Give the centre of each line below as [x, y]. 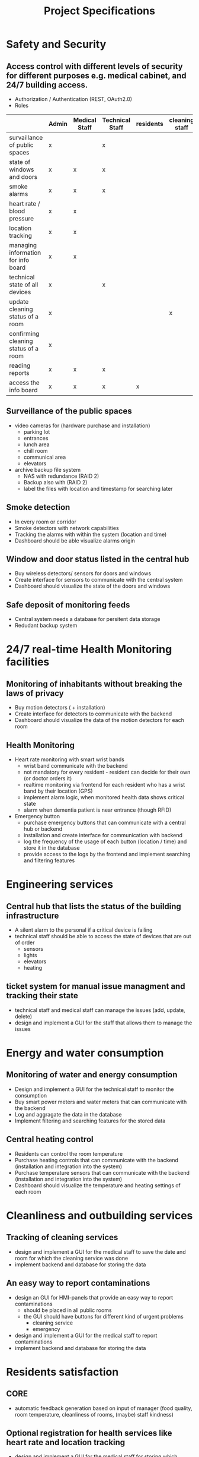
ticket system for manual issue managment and [96, 987]
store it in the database [52, 848]
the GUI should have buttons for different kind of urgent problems [103, 1316]
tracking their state [42, 996]
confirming [24, 334]
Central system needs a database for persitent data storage [87, 619]
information [25, 253]
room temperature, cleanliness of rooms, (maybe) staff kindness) [94, 1414]
